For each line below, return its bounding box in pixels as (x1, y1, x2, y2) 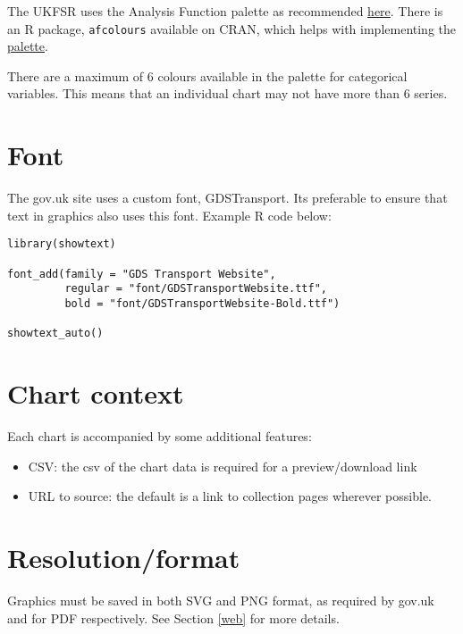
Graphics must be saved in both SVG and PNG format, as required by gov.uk (7, 590, 434, 609)
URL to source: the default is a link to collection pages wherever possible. (28, 487, 432, 505)
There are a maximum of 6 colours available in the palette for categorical (7, 66, 408, 85)
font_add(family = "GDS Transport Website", (7, 267, 276, 280)
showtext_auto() (7, 327, 104, 340)
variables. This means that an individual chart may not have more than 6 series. (7, 84, 448, 103)
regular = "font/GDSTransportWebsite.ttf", (64, 282, 327, 296)
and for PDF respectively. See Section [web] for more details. (7, 608, 340, 627)
